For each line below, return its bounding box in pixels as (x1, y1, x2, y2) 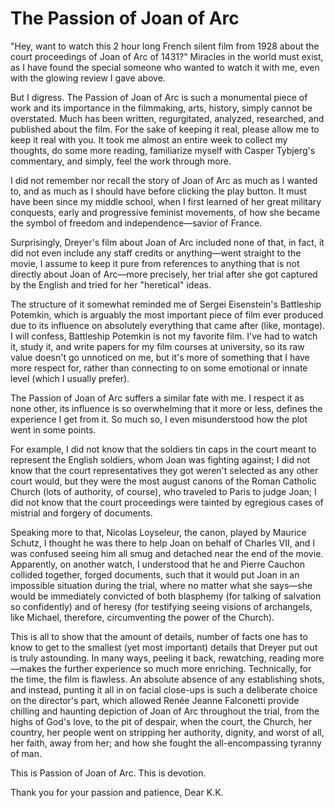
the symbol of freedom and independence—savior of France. (10, 217, 263, 229)
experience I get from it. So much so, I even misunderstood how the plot (10, 413, 308, 425)
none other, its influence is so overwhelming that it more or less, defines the (10, 402, 323, 414)
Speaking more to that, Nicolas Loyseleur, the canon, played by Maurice (10, 526, 307, 538)
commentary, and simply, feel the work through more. (10, 155, 232, 167)
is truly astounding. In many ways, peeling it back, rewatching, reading (10, 652, 301, 664)
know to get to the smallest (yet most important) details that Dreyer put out (10, 641, 318, 653)
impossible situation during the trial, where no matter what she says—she (10, 579, 313, 591)
